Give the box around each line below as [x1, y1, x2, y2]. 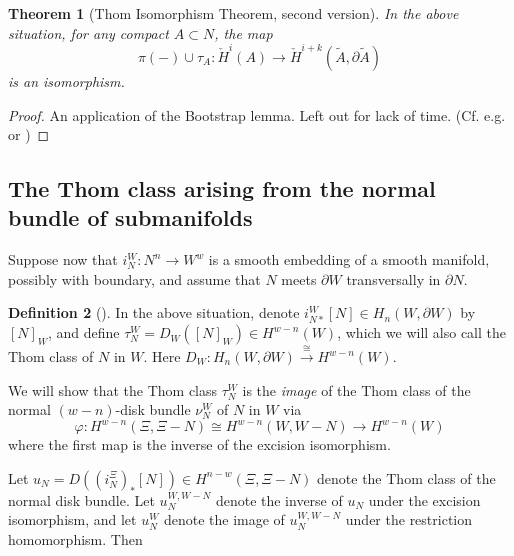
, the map [214, 22, 273, 43]
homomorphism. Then [8, 529, 143, 550]
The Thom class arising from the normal [8, 173, 436, 204]
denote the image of [163, 509, 285, 530]
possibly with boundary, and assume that [8, 268, 261, 289]
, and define [47, 322, 120, 343]
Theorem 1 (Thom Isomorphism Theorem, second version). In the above [8, 3, 459, 23]
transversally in [346, 268, 441, 289]
